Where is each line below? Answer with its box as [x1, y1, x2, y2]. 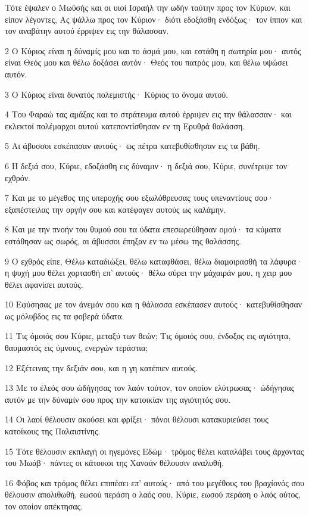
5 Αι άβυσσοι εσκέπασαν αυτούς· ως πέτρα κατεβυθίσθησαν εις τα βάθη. [5, 139, 260, 152]
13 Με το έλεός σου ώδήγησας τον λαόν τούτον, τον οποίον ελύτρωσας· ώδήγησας [5, 381, 295, 394]
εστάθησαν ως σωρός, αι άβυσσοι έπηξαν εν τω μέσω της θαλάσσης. [5, 234, 241, 247]
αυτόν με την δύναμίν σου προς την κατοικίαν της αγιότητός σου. [5, 393, 231, 405]
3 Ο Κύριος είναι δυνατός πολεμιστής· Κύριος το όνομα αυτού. [5, 88, 228, 100]
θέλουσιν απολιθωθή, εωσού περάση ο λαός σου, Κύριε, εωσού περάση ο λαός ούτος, [5, 488, 301, 501]
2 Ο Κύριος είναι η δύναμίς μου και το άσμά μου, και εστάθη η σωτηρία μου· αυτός [5, 44, 301, 57]
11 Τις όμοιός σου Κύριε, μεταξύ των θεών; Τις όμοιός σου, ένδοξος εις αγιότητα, [5, 330, 291, 342]
